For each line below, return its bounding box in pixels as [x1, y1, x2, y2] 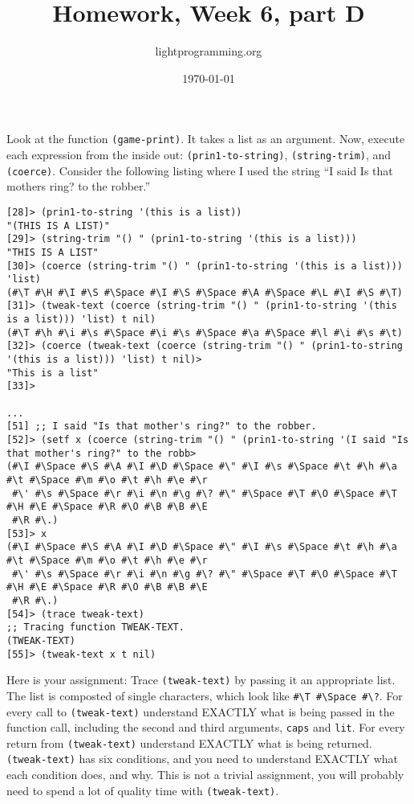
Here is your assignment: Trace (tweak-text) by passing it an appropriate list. [6, 671, 396, 688]
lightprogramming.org [155, 43, 262, 59]
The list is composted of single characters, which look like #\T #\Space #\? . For [6, 687, 403, 703]
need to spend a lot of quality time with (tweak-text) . [6, 781, 279, 798]
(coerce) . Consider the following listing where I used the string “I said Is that [6, 162, 393, 178]
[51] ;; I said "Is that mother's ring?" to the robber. [6, 420, 317, 433]
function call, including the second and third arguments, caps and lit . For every [6, 719, 405, 736]
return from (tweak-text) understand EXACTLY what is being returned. [6, 734, 372, 751]
